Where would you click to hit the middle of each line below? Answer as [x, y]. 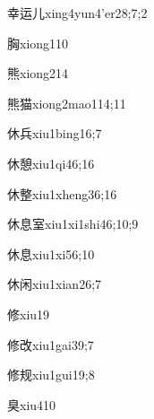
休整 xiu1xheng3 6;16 [62, 193]
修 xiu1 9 [29, 314]
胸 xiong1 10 [38, 43]
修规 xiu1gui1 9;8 [51, 375]
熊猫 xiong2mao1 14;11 [67, 103]
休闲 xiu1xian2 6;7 [55, 284]
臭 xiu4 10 [32, 404]
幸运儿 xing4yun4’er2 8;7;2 [77, 13]
